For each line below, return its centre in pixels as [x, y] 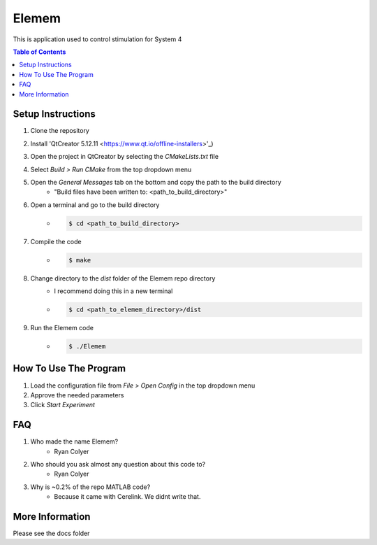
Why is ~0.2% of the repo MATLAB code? [90, 487]
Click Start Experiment [63, 405]
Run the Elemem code [62, 328]
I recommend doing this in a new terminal [113, 291]
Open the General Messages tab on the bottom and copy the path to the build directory [156, 182]
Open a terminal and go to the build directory [95, 205]
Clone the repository [60, 131]
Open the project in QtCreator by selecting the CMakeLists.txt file [125, 157]
